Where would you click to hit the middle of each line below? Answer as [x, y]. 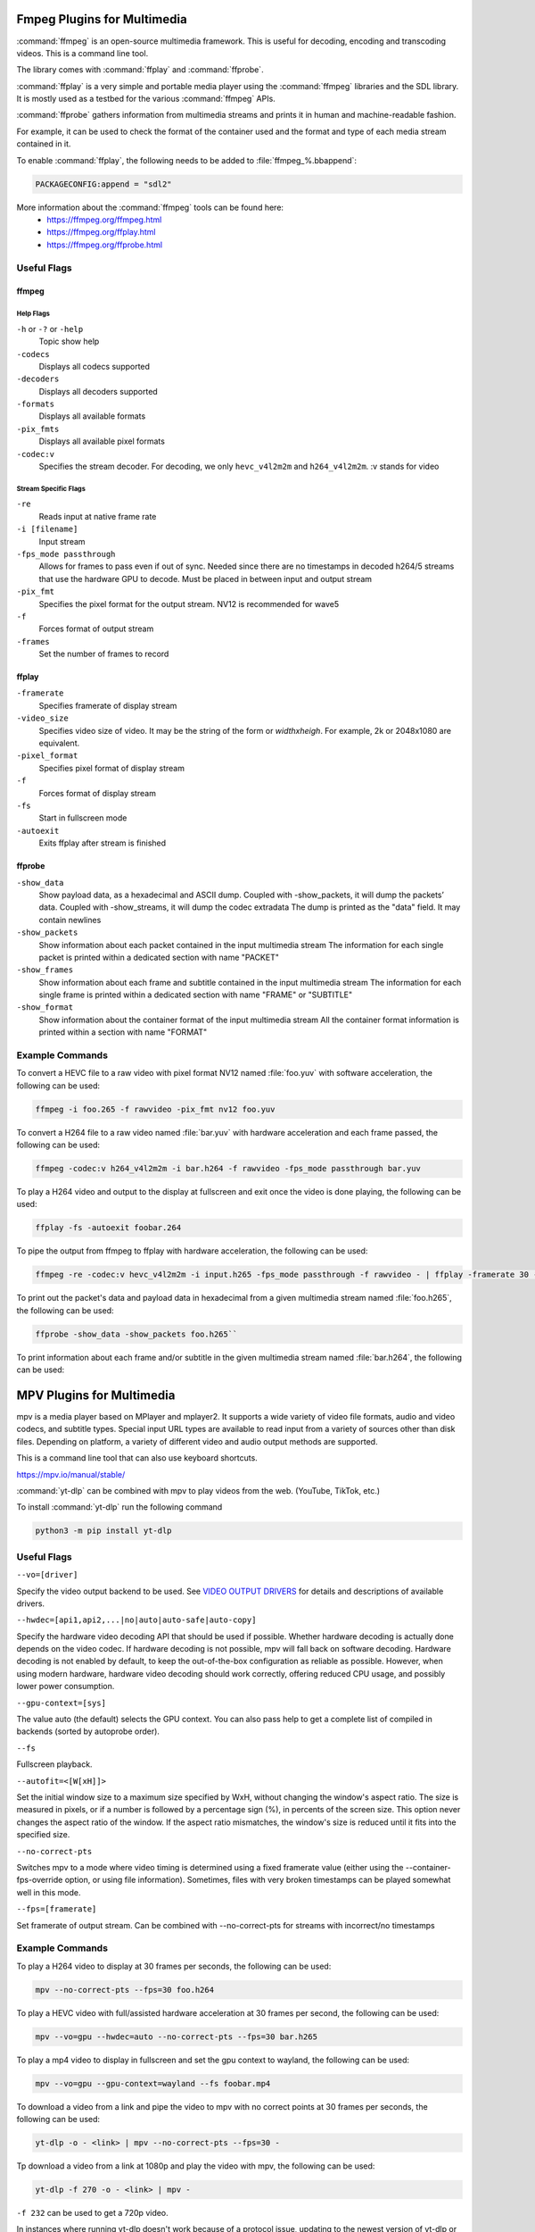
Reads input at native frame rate [98, 516]
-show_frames [45, 970]
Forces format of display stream [97, 793]
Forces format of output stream [96, 629]
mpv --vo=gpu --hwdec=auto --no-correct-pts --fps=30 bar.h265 [177, 2036]
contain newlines [70, 920]
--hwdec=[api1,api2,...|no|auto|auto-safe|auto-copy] [136, 1620]
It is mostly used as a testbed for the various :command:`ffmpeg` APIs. [146, 99]
